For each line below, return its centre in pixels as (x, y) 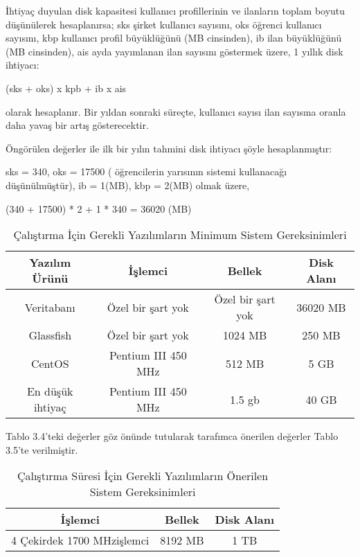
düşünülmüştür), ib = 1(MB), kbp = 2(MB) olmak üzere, (128, 185)
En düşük (50, 391)
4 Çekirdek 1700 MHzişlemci (80, 540)
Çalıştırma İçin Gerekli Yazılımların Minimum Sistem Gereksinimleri (180, 235)
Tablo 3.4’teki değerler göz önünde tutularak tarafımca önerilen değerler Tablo (172, 436)
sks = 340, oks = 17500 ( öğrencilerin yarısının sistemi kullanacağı (146, 171)
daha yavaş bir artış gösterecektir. (77, 125)
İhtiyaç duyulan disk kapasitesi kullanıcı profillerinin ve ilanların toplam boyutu (175, 10)
